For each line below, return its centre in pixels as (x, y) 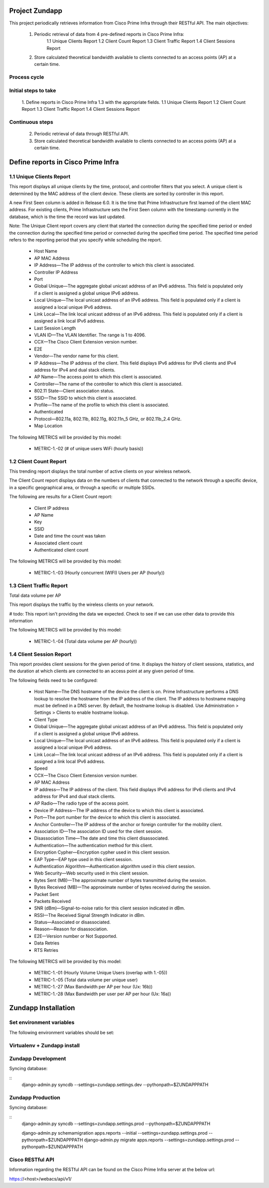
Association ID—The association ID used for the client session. (98, 831)
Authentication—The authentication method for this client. (94, 845)
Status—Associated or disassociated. (72, 922)
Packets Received (52, 901)
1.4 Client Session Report (40, 654)
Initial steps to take (33, 90)
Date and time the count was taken (70, 536)
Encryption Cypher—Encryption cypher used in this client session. (102, 852)
